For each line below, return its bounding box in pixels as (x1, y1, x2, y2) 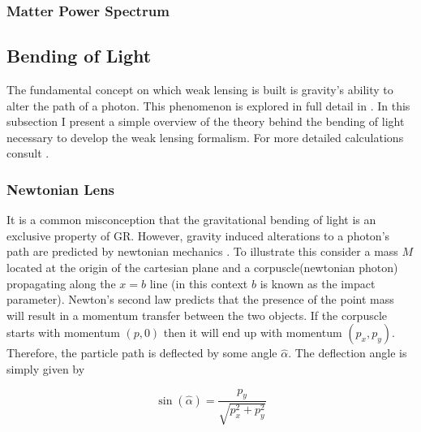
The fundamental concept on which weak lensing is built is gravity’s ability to (6, 81, 393, 98)
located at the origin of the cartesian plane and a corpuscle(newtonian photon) (6, 259, 398, 276)
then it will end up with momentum (163, 324, 342, 341)
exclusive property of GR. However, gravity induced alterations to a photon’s (6, 227, 390, 244)
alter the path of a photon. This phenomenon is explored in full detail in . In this (6, 97, 410, 114)
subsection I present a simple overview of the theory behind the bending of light (6, 113, 405, 130)
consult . (6, 145, 49, 162)
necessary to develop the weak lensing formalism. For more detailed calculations (6, 128, 404, 145)
